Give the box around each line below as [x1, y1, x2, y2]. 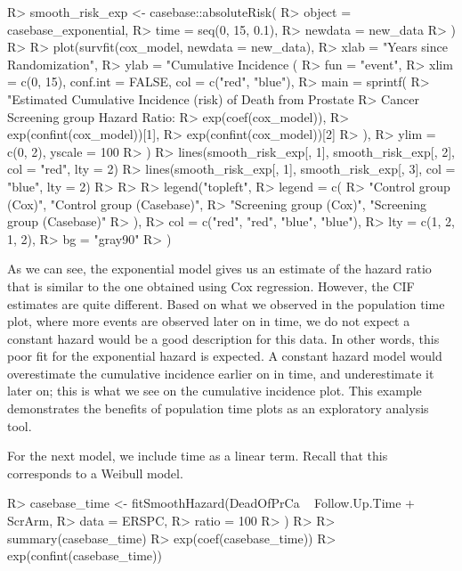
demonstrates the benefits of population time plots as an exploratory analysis [7, 399, 429, 418]
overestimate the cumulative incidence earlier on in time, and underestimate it [7, 363, 434, 382]
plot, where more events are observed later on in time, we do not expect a [7, 312, 410, 330]
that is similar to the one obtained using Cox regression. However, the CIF [7, 276, 415, 295]
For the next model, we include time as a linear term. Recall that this [7, 446, 388, 465]
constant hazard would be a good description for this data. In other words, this [7, 329, 440, 347]
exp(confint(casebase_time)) [7, 546, 162, 565]
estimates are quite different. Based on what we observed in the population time [7, 294, 445, 313]
